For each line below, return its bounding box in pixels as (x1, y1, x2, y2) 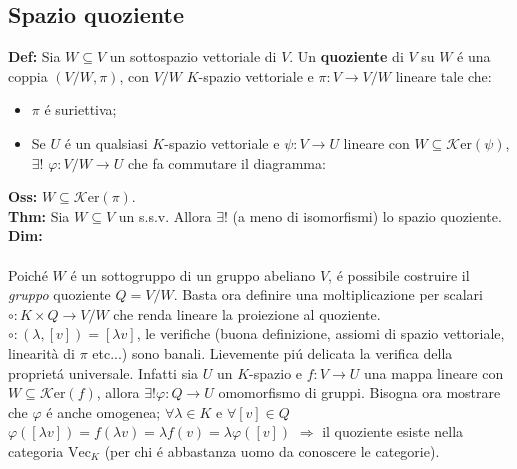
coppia (8, 65, 48, 86)
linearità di (8, 342, 75, 363)
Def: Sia (8, 46, 61, 67)
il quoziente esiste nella (322, 421, 464, 442)
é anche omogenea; (46, 401, 161, 422)
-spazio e (249, 362, 303, 383)
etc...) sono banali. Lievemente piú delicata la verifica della (92, 342, 453, 363)
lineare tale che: (395, 65, 492, 86)
